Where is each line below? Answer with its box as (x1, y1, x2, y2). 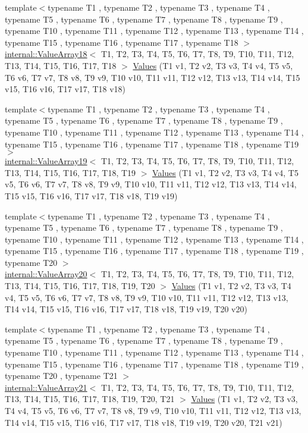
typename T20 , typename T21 (5, 369, 118, 382)
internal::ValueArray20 (5, 268, 87, 280)
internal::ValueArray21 (5, 381, 87, 393)
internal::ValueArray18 (5, 48, 87, 60)
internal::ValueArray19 (5, 155, 87, 167)
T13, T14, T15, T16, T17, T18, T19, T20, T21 (5, 393, 175, 405)
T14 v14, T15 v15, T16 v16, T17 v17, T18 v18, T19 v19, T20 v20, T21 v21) (5, 416, 282, 428)
